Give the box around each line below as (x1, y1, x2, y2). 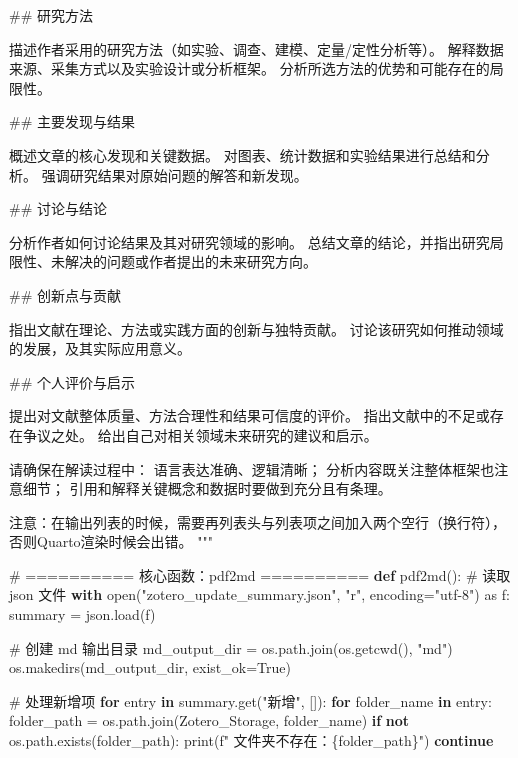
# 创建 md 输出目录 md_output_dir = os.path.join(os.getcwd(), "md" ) (9, 637, 453, 658)
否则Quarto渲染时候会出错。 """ (9, 531, 213, 552)
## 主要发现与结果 (9, 111, 135, 132)
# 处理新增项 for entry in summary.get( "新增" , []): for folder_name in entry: (9, 690, 492, 711)
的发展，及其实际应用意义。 (9, 338, 191, 359)
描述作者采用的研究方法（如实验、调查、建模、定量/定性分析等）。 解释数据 (9, 38, 504, 59)
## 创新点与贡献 (9, 284, 121, 305)
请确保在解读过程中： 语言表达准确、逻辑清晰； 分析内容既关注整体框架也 (9, 458, 495, 479)
